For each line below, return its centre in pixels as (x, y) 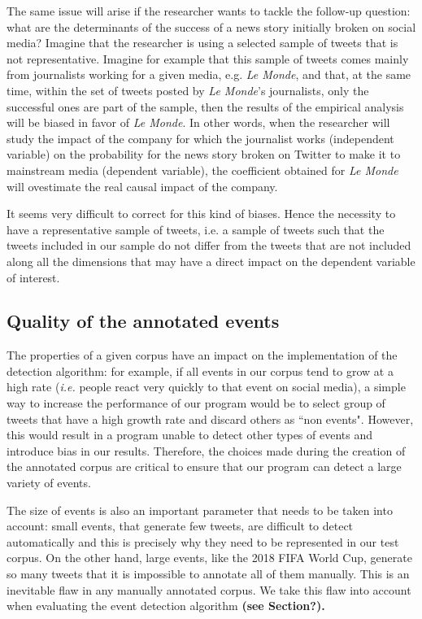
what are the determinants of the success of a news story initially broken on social (211, 26)
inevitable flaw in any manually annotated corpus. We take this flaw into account (209, 589)
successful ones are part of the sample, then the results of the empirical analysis (205, 106)
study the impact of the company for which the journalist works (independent (200, 138)
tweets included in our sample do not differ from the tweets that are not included (209, 245)
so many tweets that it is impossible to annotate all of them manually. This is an (208, 574)
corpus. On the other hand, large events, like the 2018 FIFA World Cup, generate (209, 558)
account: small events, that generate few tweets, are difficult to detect (180, 526)
